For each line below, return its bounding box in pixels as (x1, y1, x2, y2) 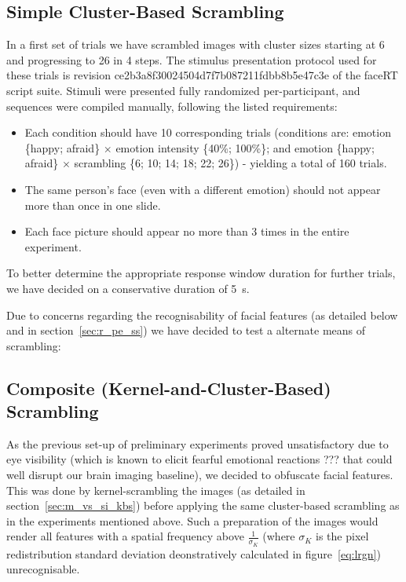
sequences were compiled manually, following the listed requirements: (6, 97, 338, 114)
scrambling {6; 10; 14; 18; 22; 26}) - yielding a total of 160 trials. (74, 155, 387, 171)
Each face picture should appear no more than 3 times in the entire (24, 223, 349, 240)
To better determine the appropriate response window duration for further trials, (6, 265, 396, 281)
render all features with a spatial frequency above (6, 528, 244, 544)
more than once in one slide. (24, 196, 161, 213)
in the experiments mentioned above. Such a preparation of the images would (6, 512, 379, 529)
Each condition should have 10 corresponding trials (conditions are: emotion (24, 124, 391, 141)
